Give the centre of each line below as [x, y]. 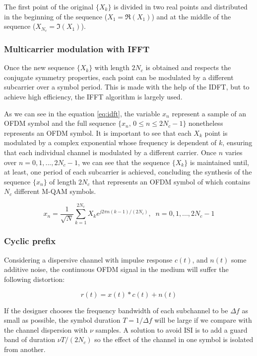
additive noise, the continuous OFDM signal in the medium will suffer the [116, 269]
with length [112, 67]
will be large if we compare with [203, 320]
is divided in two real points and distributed [181, 6]
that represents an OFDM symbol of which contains [171, 181]
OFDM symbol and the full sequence [60, 123]
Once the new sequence [39, 67]
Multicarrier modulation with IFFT [77, 48]
